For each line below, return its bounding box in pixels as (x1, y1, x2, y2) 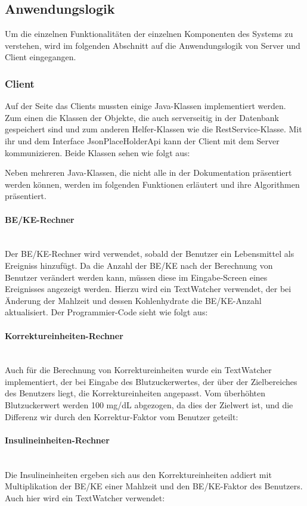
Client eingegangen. (5, 51, 76, 63)
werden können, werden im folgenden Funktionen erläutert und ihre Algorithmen (5, 178, 300, 190)
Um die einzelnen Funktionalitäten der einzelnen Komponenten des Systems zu (5, 27, 293, 40)
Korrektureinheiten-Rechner (5, 329, 123, 342)
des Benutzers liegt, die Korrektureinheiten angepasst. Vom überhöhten (5, 387, 266, 399)
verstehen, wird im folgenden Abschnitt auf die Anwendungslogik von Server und (5, 39, 300, 51)
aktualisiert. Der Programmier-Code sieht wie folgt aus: (5, 306, 208, 318)
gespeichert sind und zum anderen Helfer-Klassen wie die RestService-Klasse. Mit (5, 123, 302, 135)
